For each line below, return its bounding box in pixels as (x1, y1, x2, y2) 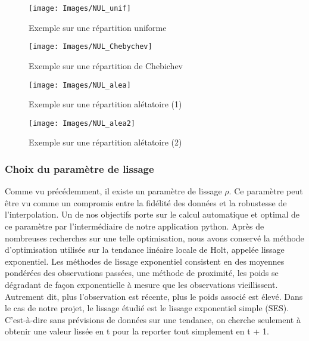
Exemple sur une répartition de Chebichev (29, 59, 183, 72)
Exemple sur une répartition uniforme (29, 21, 167, 33)
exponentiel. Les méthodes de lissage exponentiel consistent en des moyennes (5, 255, 285, 267)
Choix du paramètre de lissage (5, 161, 154, 176)
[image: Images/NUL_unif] (29, 4, 131, 13)
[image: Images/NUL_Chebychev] (29, 42, 152, 51)
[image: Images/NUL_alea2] (29, 119, 135, 128)
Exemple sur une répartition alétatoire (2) (29, 136, 182, 148)
